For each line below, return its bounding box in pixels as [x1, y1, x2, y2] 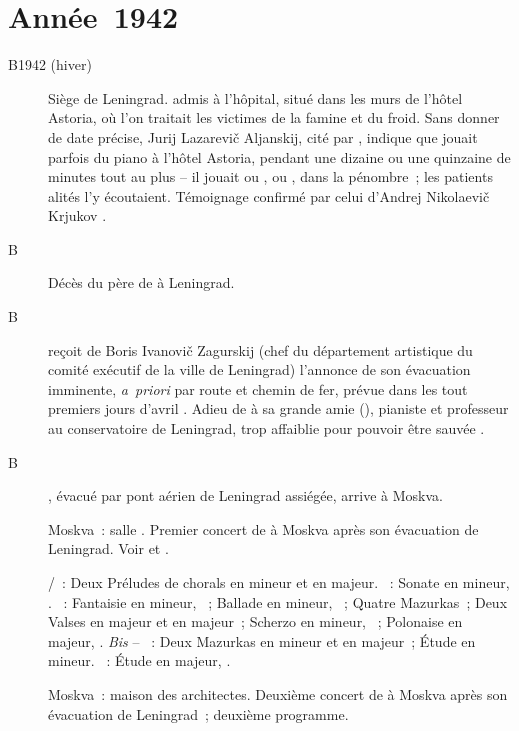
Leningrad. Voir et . [48, 538, 169, 559]
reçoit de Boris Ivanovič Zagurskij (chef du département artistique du [48, 339, 473, 360]
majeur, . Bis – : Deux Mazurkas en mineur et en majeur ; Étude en [48, 630, 476, 651]
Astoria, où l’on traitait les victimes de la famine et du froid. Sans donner [48, 107, 500, 128]
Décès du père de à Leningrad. [48, 272, 235, 293]
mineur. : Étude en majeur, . [48, 650, 231, 671]
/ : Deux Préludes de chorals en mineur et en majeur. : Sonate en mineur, [48, 572, 510, 592]
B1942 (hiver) [8, 54, 92, 75]
